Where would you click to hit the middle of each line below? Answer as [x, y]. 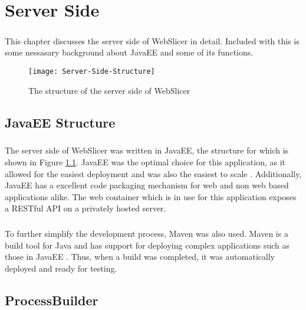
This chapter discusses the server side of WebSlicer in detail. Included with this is [152, 40]
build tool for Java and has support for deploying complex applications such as [147, 245]
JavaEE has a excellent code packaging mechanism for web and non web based [147, 185]
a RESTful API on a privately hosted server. [85, 208]
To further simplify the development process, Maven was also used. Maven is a [147, 234]
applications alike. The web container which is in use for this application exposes [151, 196]
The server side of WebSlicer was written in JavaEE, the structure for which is [147, 150]
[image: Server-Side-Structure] [92, 71]
